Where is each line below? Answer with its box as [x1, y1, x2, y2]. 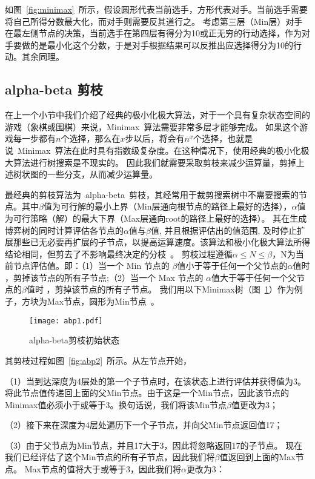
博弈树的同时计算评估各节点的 [5, 223, 124, 236]
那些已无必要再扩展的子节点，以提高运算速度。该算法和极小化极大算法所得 [13, 236, 310, 248]
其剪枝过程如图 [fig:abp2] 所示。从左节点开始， [5, 354, 192, 366]
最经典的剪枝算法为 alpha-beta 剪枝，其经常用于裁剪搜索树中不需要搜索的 [5, 188, 299, 200]
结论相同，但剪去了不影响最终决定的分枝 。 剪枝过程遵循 [5, 247, 233, 260]
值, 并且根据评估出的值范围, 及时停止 [150, 223, 297, 236]
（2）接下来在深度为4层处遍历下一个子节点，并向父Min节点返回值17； [5, 418, 283, 431]
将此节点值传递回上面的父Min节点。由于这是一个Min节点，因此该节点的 [5, 386, 290, 399]
